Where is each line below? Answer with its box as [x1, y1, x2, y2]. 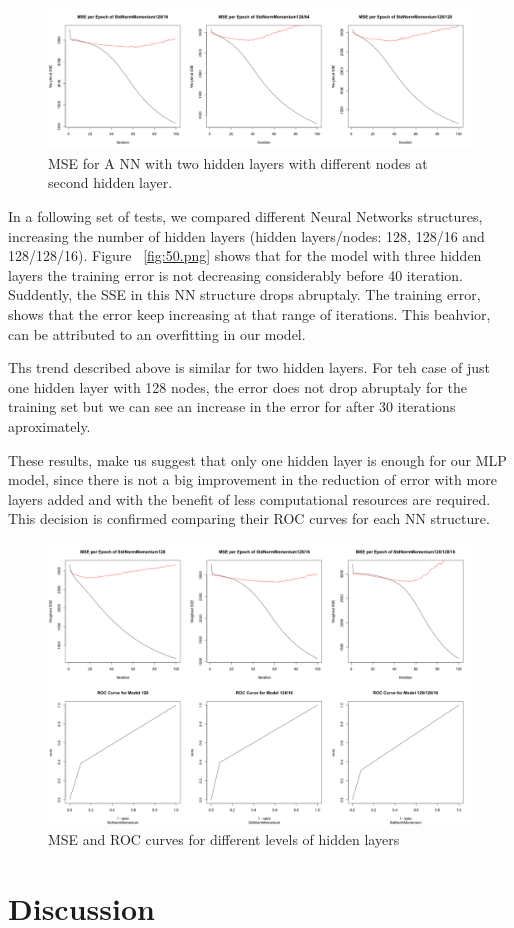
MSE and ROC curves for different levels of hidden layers [48, 828, 400, 849]
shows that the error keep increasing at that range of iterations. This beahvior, [8, 303, 491, 324]
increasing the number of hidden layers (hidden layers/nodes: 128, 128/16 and [8, 225, 485, 246]
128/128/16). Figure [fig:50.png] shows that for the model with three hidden [8, 245, 482, 266]
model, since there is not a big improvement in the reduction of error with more [8, 469, 497, 490]
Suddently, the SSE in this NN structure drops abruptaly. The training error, [8, 284, 481, 305]
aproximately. [8, 415, 91, 436]
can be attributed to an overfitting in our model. [8, 323, 306, 344]
